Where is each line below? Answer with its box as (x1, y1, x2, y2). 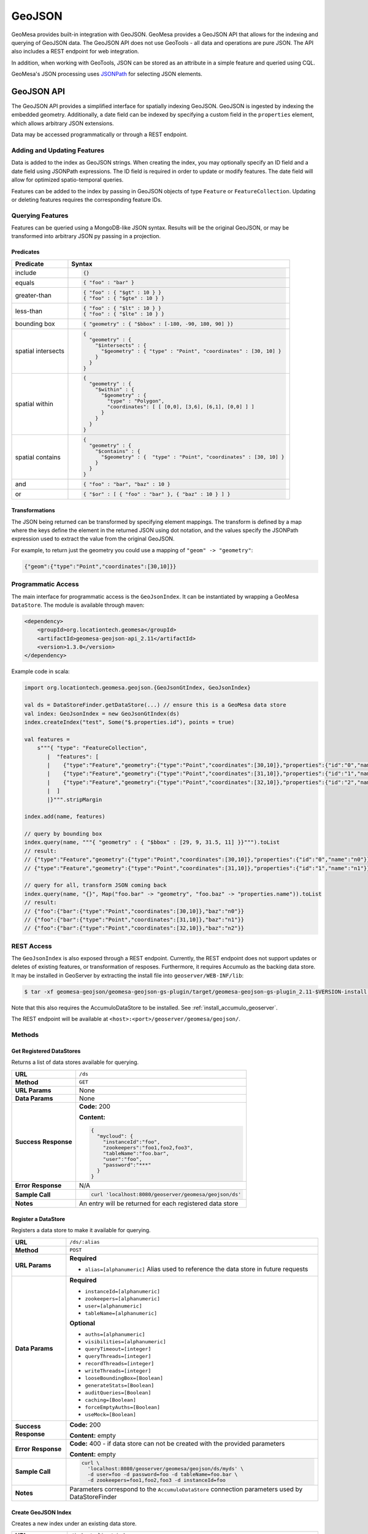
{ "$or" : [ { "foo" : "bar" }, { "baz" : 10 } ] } (83, 491, 231, 497)
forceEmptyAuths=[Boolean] (85, 1404, 161, 1411)
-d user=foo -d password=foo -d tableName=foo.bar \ (87, 1471, 238, 1478)
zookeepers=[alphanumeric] (85, 1295, 161, 1302)
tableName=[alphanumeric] (85, 1310, 158, 1316)
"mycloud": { (97, 1133, 134, 1139)
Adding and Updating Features (11, 146, 104, 155)
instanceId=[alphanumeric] (85, 1288, 161, 1295)
